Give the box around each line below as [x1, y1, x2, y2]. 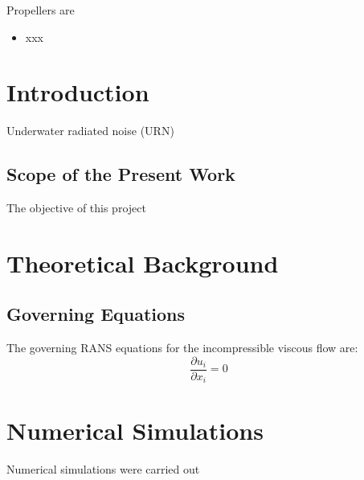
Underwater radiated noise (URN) [6, 122, 174, 139]
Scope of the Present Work [6, 162, 235, 187]
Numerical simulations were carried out [6, 460, 200, 477]
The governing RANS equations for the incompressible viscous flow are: [6, 339, 358, 356]
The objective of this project [6, 199, 146, 216]
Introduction [6, 76, 149, 109]
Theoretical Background [6, 246, 279, 279]
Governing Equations [6, 302, 186, 326]
